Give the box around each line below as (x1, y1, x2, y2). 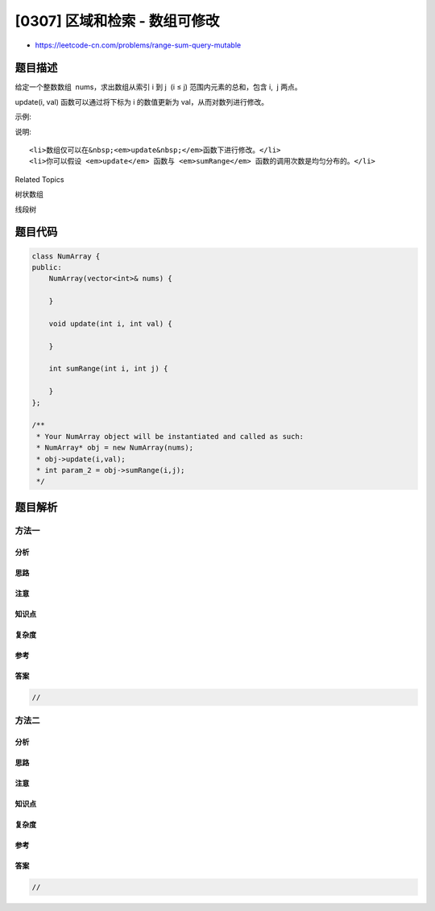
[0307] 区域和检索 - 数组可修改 (14, 12, 220, 30)
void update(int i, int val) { (48, 319, 172, 328)
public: (31, 263, 62, 271)
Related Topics (14, 174, 64, 184)
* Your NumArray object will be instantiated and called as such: (36, 432, 304, 441)
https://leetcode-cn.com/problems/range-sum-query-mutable (35, 40, 242, 50)
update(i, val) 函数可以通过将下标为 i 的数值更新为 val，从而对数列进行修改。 (14, 97, 269, 106)
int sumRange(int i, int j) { (48, 364, 168, 374)
